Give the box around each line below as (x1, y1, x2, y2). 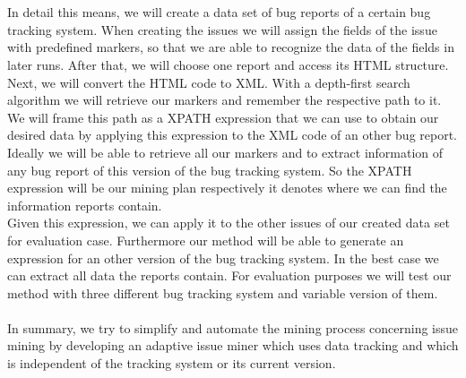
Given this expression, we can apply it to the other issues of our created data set (7, 213, 450, 232)
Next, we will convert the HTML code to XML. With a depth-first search (7, 73, 410, 91)
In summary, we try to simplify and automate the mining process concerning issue (7, 318, 459, 337)
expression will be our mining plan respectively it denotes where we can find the (7, 178, 447, 197)
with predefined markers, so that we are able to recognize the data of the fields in (7, 38, 454, 56)
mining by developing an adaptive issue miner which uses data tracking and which (7, 336, 459, 355)
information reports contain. (7, 195, 162, 214)
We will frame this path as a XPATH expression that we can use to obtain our (7, 107, 439, 126)
